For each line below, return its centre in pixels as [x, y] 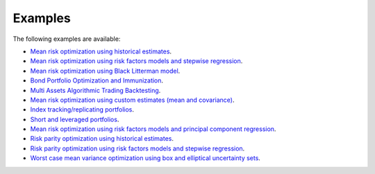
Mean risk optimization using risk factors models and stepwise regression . [136, 61]
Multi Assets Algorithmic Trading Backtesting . [95, 90]
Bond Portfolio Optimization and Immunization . [97, 80]
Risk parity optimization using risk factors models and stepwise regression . [137, 148]
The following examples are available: [67, 39]
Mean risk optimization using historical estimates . [101, 51]
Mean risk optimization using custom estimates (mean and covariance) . [132, 100]
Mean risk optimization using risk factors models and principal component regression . [153, 129]
